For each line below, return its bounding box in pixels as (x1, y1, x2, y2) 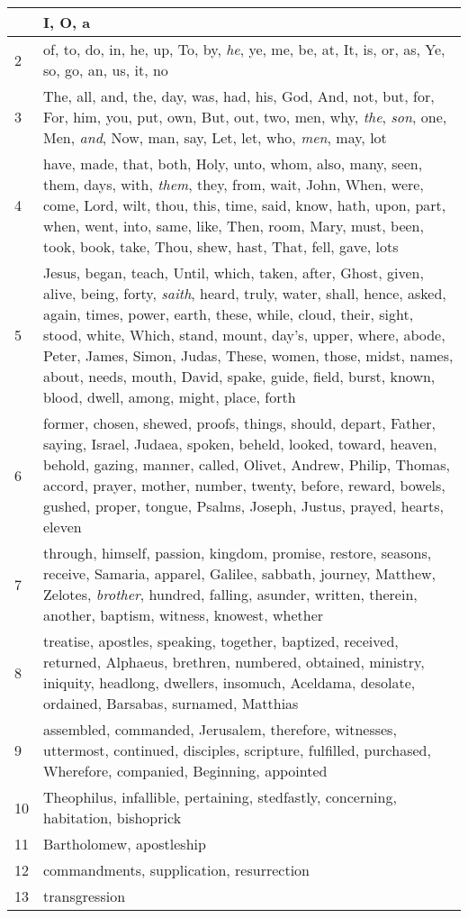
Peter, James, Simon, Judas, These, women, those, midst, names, (43, 345, 454, 366)
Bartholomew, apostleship (43, 833, 206, 854)
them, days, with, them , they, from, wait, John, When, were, (43, 174, 424, 195)
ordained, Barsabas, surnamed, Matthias (43, 693, 299, 713)
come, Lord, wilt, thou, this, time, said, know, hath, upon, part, (43, 195, 446, 215)
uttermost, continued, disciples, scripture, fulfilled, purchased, (43, 740, 431, 760)
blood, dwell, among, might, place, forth (43, 386, 296, 407)
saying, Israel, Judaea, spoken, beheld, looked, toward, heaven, (43, 433, 437, 454)
